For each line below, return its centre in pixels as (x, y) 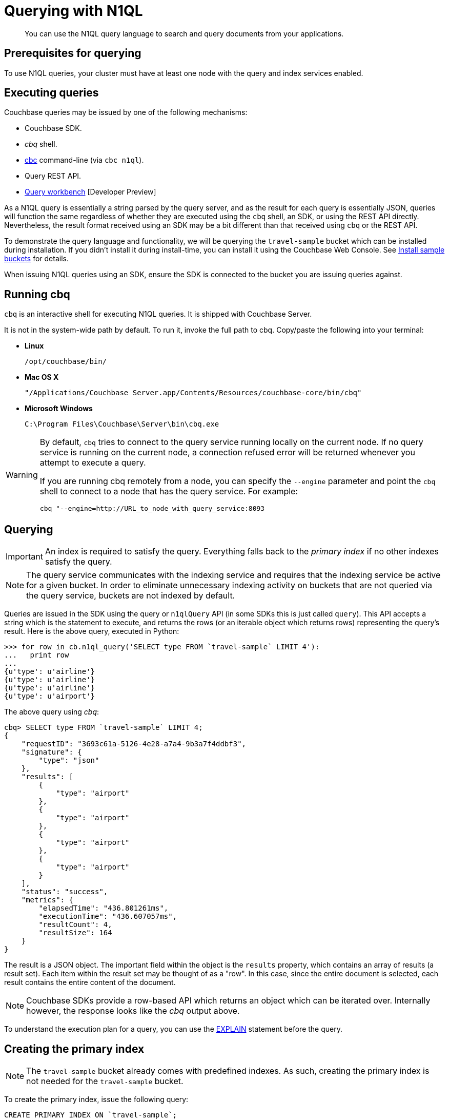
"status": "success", (65, 892)
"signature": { (52, 752)
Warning (22, 475)
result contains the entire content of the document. (90, 982)
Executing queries (52, 93)
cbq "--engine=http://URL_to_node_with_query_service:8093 (152, 509)
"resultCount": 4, (75, 925)
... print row (37, 655)
